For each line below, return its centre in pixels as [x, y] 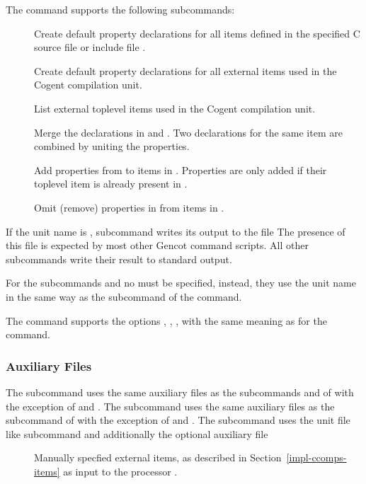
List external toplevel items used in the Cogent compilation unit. [175, 108]
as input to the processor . [120, 471]
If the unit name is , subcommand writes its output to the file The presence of [176, 231]
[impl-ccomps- [316, 457]
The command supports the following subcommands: [120, 9]
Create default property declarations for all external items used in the [185, 70]
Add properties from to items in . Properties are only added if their [181, 169]
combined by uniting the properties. [112, 146]
